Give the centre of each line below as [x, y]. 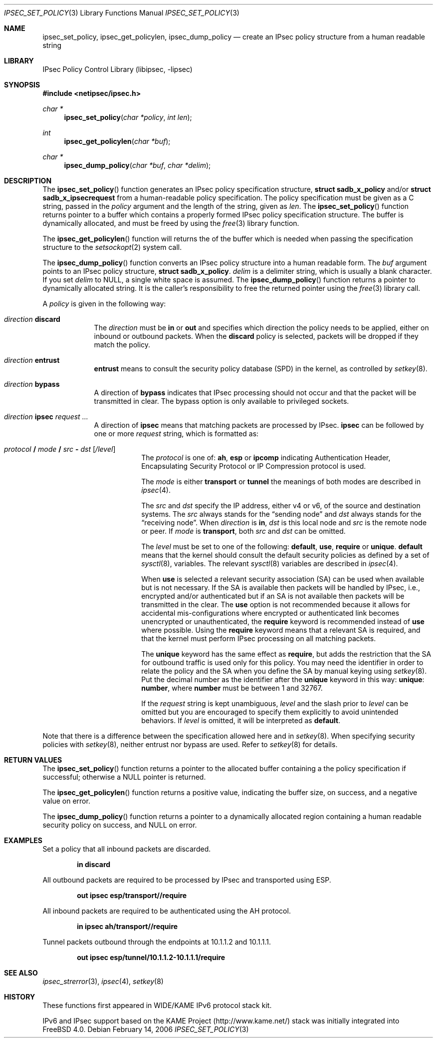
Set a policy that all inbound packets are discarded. [127, 849]
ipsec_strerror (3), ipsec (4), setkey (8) [103, 981]
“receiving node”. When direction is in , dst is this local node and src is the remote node [284, 522]
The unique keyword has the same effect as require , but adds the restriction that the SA [286, 654]
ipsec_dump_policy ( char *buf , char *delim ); [137, 165]
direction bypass [32, 384]
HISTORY [20, 997]
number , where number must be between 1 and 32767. [232, 688]
